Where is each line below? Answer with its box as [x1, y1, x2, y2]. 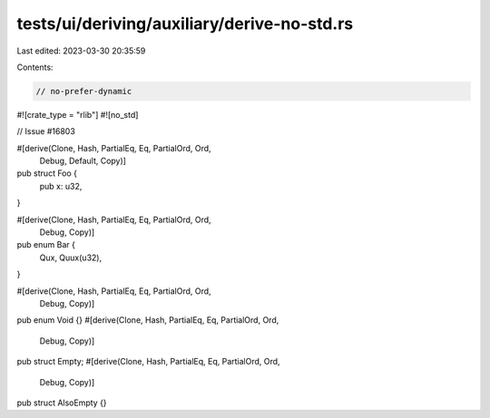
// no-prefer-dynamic [35, 86, 132, 96]
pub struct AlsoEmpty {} [16, 397, 108, 408]
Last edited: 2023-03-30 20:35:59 [16, 45, 146, 56]
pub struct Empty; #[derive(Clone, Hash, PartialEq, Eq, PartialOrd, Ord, [16, 356, 280, 367]
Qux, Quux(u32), [39, 252, 103, 263]
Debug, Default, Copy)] [39, 155, 127, 167]
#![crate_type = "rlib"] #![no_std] [16, 109, 139, 120]
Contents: [16, 62, 54, 73]
